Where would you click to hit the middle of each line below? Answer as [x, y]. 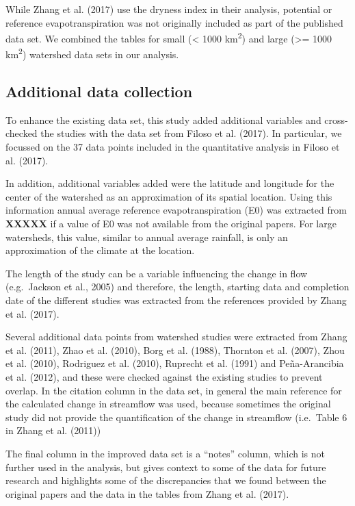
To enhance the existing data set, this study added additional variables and [163, 119]
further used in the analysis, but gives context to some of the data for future [166, 467]
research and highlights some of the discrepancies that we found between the [166, 480]
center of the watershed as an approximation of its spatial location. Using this [169, 196]
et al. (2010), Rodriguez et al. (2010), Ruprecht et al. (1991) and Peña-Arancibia [175, 363]
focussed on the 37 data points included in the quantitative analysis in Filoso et [173, 147]
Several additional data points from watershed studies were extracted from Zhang [176, 337]
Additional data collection [99, 91]
